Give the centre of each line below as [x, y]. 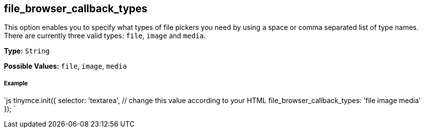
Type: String [27, 51]
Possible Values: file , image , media [66, 66]
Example [16, 83]
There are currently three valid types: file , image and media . [105, 36]
